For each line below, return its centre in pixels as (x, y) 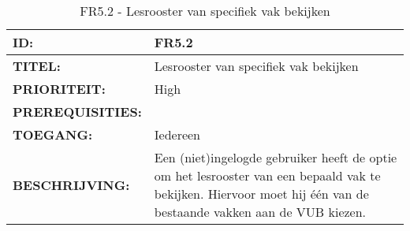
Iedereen (177, 134)
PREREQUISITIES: (77, 112)
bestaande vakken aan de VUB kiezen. (260, 212)
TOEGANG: (53, 134)
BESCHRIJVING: (71, 184)
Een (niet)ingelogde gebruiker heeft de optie (276, 157)
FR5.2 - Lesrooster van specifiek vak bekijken (205, 11)
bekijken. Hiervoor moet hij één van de (261, 194)
